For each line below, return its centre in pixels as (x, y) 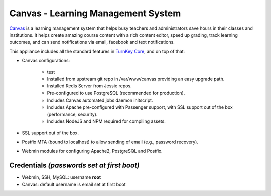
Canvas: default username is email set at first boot (74, 184)
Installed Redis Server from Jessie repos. (90, 86)
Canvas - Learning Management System (95, 13)
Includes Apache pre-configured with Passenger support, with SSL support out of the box (140, 107)
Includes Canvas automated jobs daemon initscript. (100, 100)
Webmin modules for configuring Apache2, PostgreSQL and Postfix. (92, 151)
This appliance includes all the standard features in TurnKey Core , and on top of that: (97, 51)
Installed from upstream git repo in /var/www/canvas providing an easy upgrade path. (136, 79)
